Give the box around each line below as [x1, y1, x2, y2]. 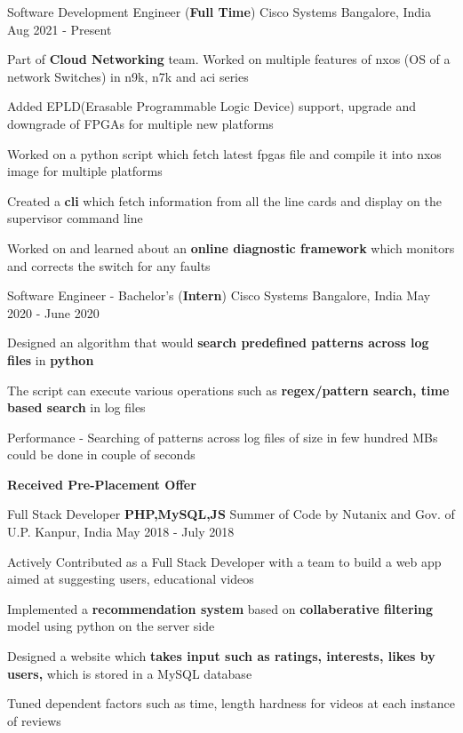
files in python [7, 350, 94, 369]
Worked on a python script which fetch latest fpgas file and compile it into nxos [7, 144, 442, 163]
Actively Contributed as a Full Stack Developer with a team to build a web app [7, 552, 442, 570]
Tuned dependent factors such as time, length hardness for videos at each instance [7, 694, 455, 713]
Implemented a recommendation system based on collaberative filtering [7, 599, 434, 617]
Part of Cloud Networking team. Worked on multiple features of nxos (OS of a [7, 50, 451, 68]
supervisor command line [7, 209, 143, 227]
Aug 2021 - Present [7, 20, 112, 38]
